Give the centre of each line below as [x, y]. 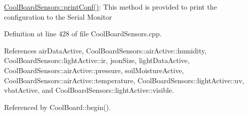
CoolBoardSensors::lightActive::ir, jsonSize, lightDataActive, [97, 60]
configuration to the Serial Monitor [58, 16]
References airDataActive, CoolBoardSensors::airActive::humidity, [105, 50]
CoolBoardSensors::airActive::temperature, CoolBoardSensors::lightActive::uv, [124, 80]
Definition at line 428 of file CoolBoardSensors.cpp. [83, 34]
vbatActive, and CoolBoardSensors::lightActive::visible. [89, 90]
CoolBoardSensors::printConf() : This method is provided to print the [111, 7]
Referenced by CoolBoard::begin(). [58, 107]
